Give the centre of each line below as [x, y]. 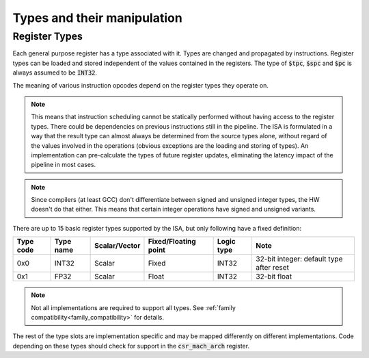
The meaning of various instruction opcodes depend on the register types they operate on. [141, 85]
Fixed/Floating [172, 242]
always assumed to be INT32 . [55, 73]
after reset [273, 268]
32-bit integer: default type [299, 259]
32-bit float [274, 277]
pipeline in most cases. [63, 165]
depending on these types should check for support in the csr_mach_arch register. [131, 346]
